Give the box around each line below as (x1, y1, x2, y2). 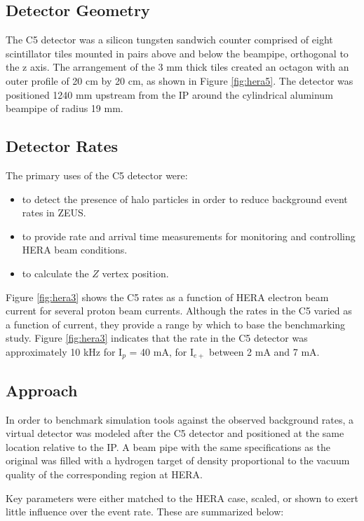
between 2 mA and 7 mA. (209, 344, 320, 359)
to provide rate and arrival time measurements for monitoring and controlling (22, 228, 356, 243)
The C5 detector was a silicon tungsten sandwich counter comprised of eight (6, 32, 333, 47)
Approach (6, 379, 78, 401)
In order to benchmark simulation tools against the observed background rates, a (6, 412, 354, 426)
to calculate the (22, 265, 89, 280)
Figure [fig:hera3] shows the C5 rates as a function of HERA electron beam (6, 289, 329, 304)
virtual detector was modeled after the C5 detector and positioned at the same (6, 426, 344, 440)
